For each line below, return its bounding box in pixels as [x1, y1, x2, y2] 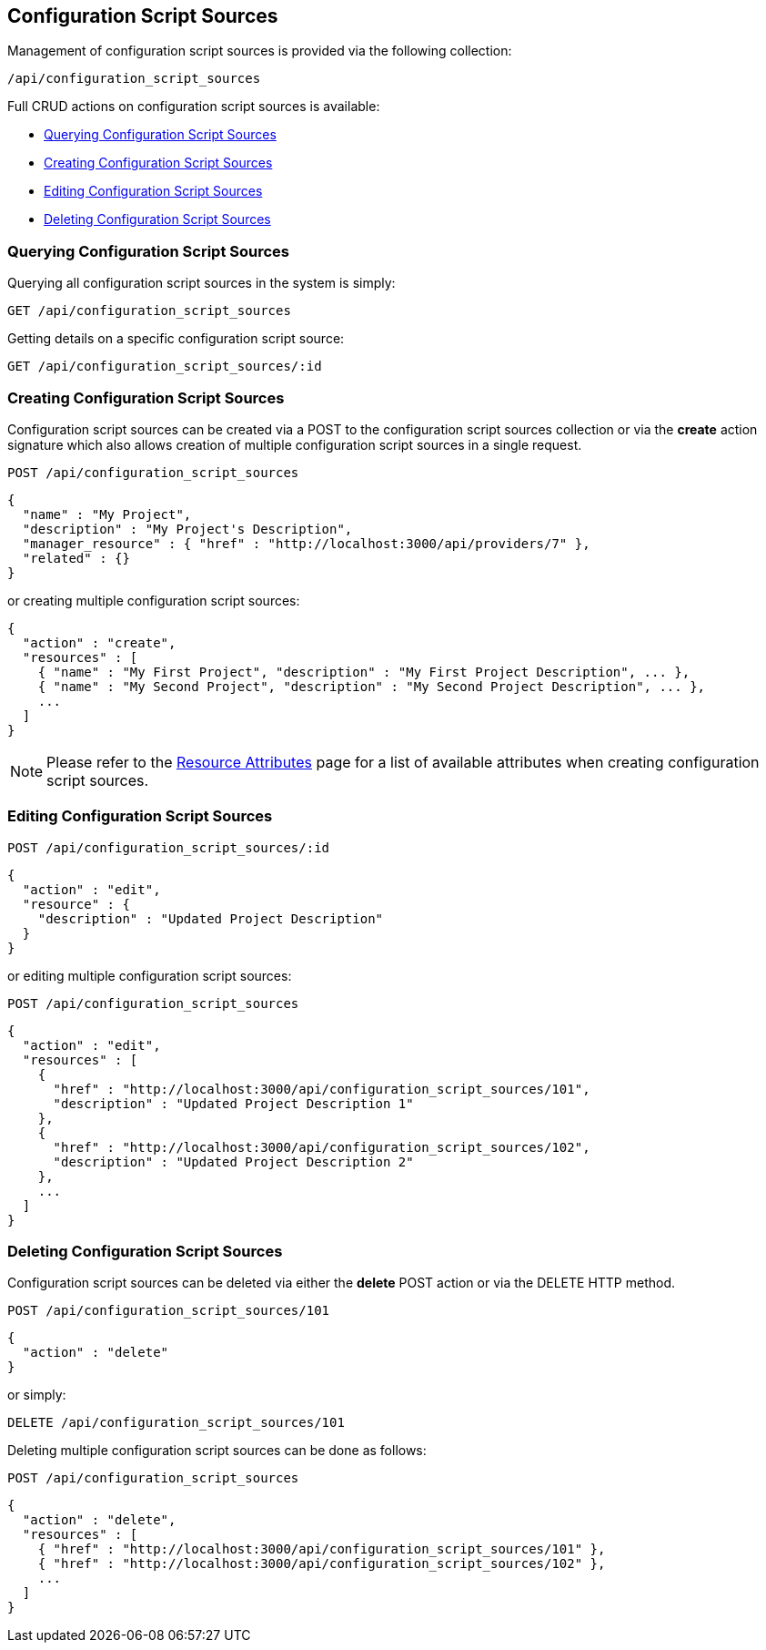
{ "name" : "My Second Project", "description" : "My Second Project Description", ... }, [37, 678, 706, 694]
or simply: [7, 1387, 66, 1403]
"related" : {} [22, 550, 130, 565]
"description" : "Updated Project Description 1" [53, 1095, 414, 1111]
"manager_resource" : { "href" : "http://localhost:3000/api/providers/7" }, [22, 535, 590, 551]
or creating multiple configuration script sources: [7, 592, 300, 608]
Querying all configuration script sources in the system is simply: [7, 275, 396, 291]
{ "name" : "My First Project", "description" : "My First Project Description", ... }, [37, 664, 690, 679]
